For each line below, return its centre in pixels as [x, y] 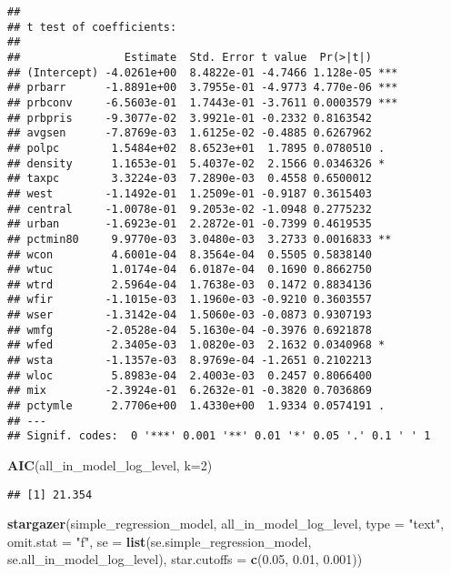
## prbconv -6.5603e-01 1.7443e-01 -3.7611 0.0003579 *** [203, 102]
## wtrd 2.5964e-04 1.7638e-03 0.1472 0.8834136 [190, 284]
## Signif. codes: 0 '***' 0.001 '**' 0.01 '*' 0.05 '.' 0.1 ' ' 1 [219, 436]
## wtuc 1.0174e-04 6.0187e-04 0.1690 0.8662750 [190, 270]
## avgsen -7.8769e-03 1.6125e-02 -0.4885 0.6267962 [190, 133]
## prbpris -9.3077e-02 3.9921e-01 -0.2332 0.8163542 [190, 118]
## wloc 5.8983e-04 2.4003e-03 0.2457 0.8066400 [190, 375]
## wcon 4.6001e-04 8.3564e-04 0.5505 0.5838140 [190, 254]
